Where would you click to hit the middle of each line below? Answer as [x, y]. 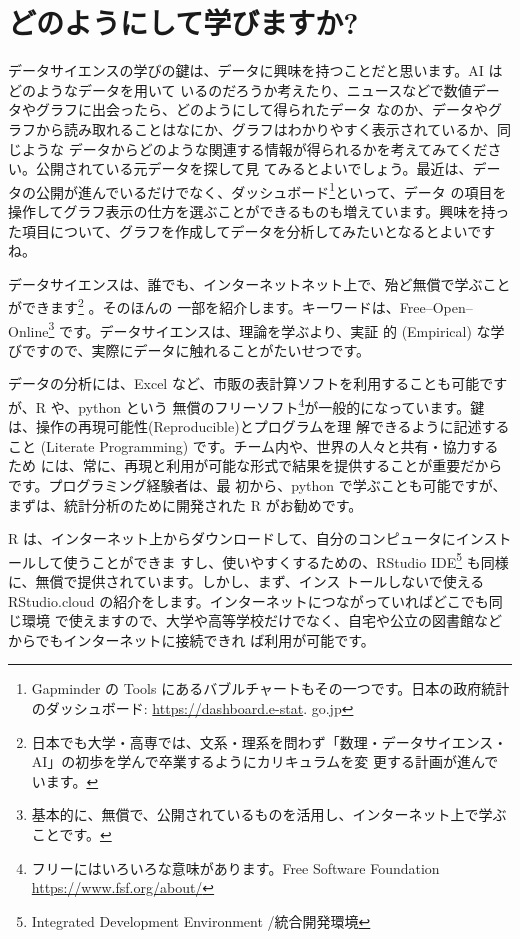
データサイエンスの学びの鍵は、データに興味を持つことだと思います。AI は [255, 70]
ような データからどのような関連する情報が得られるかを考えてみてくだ [254, 148]
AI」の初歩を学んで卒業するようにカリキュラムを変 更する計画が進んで [265, 761]
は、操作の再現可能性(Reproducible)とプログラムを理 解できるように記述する [259, 426]
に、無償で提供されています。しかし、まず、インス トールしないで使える [246, 581]
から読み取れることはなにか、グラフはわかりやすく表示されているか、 [266, 128]
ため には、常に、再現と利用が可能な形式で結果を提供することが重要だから [255, 465]
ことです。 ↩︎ [71, 834]
